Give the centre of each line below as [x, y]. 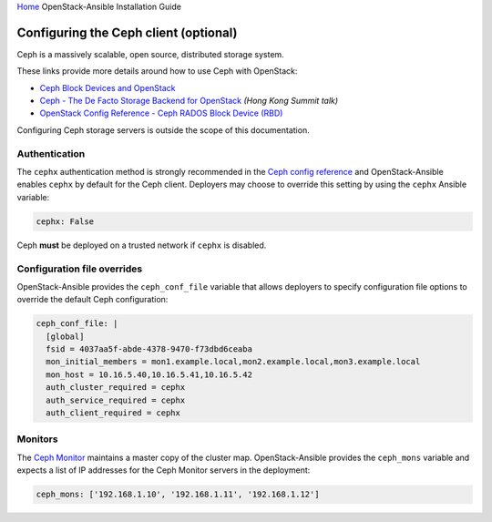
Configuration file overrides [80, 269]
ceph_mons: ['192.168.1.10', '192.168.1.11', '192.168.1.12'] [178, 495]
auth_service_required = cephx [116, 400]
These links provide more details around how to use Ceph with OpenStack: [157, 71]
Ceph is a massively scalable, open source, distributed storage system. [150, 54]
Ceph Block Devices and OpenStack [108, 87]
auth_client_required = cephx [113, 413]
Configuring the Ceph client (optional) [127, 32]
